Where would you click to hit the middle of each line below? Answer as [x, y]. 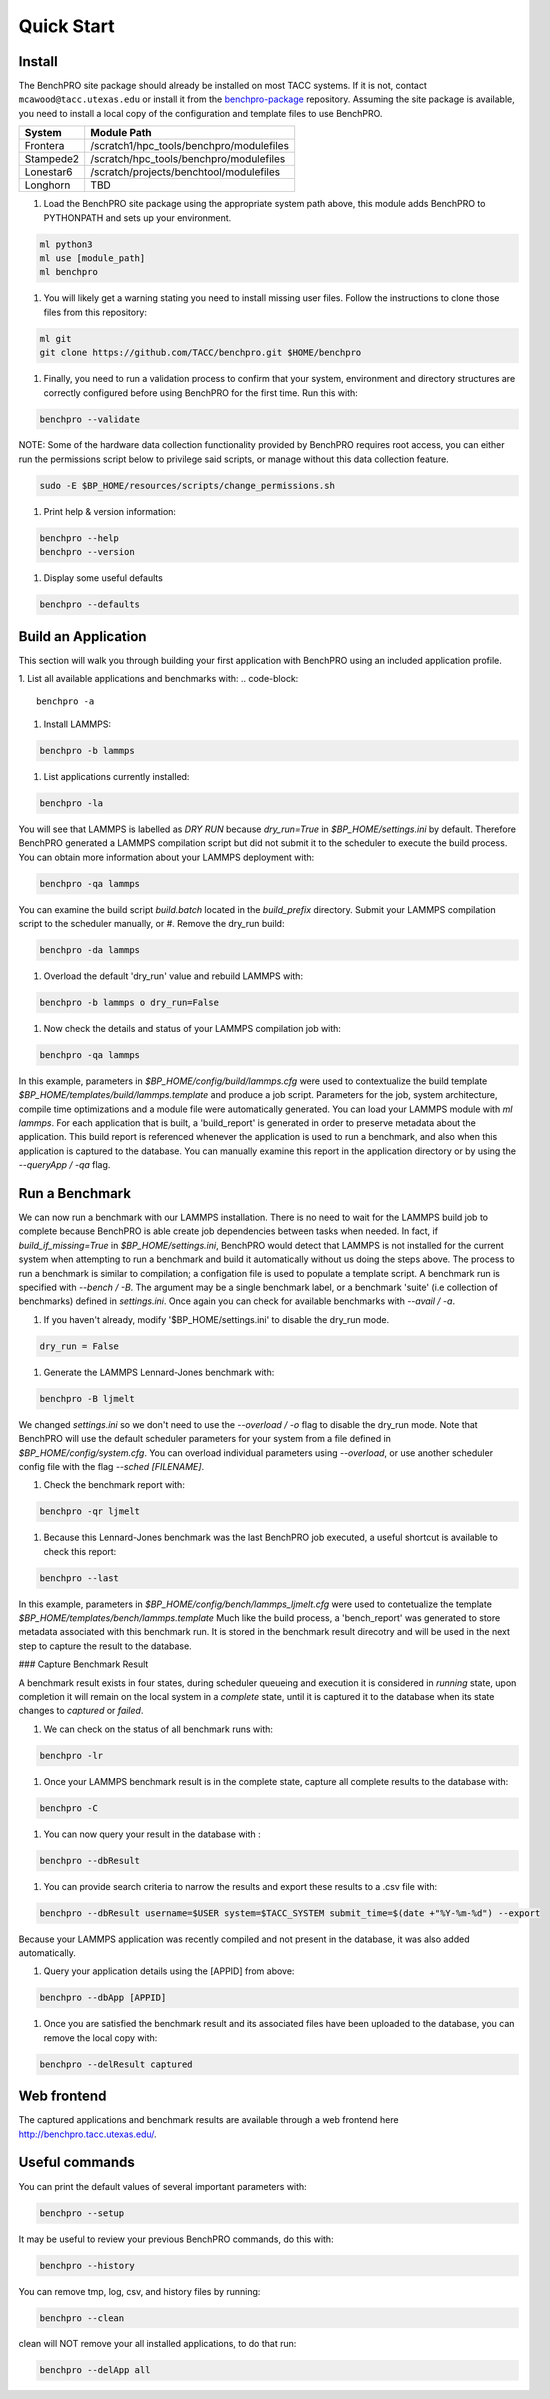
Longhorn [47, 185]
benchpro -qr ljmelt [89, 1511]
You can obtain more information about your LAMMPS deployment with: [166, 857]
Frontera [44, 146]
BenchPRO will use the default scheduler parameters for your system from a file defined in [205, 1439]
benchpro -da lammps [89, 949]
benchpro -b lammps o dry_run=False [129, 1002]
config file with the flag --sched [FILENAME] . [111, 1466]
